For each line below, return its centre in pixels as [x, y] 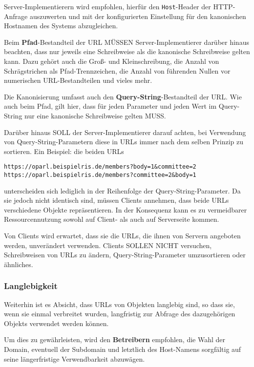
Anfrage [16, 16]
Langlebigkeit [31, 286]
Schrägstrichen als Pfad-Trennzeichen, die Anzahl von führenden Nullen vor [117, 70]
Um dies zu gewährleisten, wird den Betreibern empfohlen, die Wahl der [115, 339]
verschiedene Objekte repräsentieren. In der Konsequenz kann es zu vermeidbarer [126, 209]
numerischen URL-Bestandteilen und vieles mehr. [78, 80]
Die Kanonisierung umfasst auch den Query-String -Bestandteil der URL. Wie [123, 96]
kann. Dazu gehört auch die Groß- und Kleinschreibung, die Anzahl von [112, 61]
